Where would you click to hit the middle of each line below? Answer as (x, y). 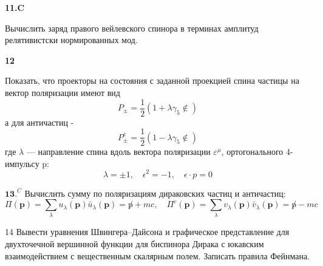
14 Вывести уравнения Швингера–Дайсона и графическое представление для (147, 232)
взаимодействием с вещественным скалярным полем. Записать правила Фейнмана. (158, 255)
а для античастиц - (39, 122)
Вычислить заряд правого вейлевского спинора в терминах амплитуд (132, 28)
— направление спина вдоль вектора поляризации (118, 152)
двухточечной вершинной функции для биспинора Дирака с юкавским (134, 244)
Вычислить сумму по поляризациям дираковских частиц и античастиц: (155, 193)
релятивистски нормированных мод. (71, 40)
